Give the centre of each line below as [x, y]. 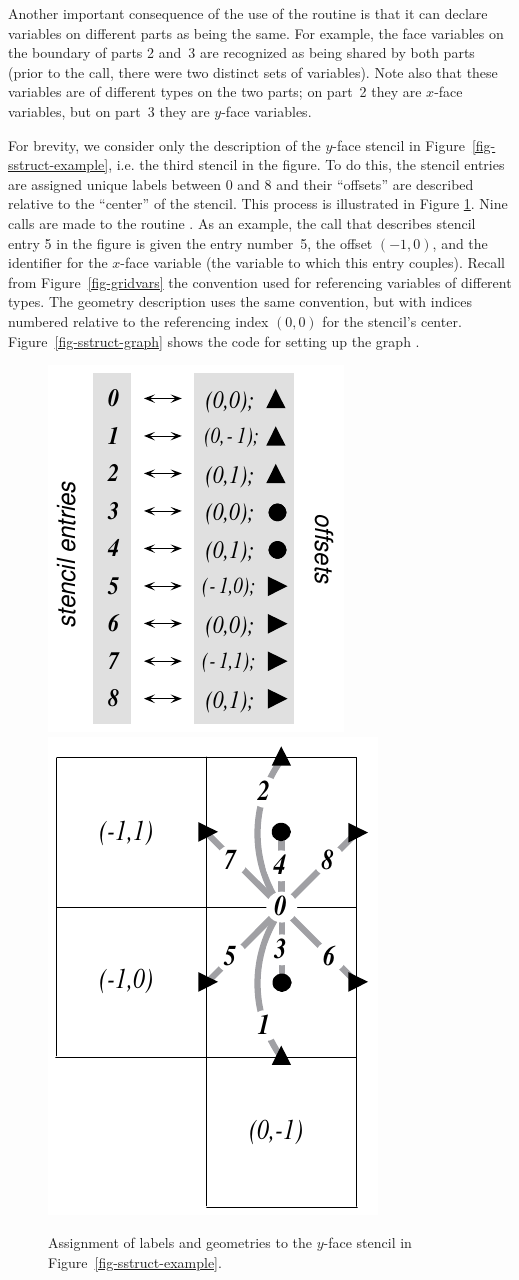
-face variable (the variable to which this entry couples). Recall [313, 262]
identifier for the [58, 262]
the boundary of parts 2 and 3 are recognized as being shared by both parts [241, 52]
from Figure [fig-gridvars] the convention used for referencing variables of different [260, 281]
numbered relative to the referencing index [138, 320]
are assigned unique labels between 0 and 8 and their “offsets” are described [241, 183]
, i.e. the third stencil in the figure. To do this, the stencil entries [306, 164]
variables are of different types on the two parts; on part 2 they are [215, 91]
